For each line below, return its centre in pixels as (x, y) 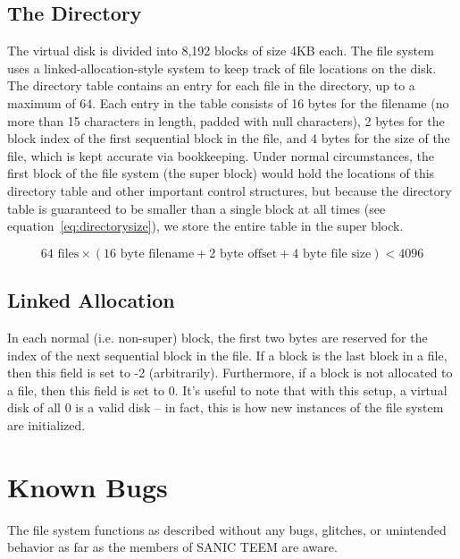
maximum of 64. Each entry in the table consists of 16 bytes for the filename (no (228, 102)
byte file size (337, 254)
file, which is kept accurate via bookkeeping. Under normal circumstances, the (221, 155)
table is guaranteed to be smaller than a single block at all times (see (197, 208)
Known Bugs (88, 486)
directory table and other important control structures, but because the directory (230, 190)
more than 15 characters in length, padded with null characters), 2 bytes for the (226, 120)
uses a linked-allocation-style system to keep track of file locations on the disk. (222, 68)
